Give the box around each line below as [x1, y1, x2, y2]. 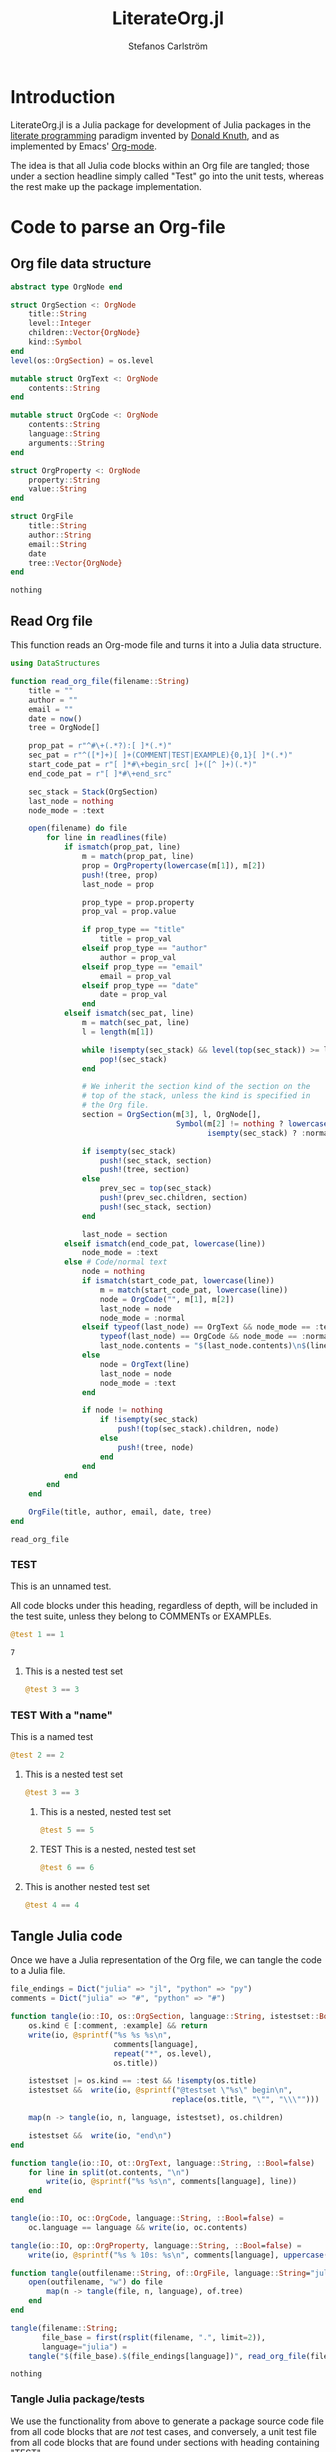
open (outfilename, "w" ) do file [28, 2277, 163, 2287]
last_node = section [81, 1229, 168, 1239]
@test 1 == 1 [10, 1630, 65, 1640]
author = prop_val [99, 952, 177, 962]
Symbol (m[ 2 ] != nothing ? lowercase [175, 1118, 329, 1129]
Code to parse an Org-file [10, 215, 226, 238]
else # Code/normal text [63, 1257, 168, 1267]
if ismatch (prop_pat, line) [63, 842, 182, 852]
